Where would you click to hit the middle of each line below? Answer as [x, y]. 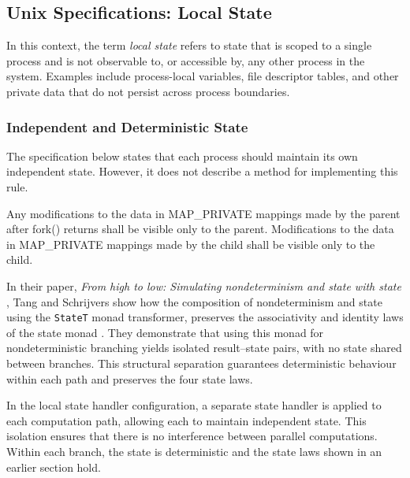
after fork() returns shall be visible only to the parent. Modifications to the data [200, 229]
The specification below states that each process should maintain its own [182, 156]
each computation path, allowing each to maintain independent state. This [186, 420]
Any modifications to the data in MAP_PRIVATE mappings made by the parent [203, 213]
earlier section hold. [54, 467]
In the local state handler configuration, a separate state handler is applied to [194, 405]
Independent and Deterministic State [127, 126]
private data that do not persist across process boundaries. [148, 91]
